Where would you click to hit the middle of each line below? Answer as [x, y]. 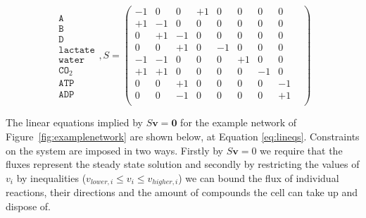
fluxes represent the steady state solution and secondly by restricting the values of [183, 164]
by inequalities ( [51, 177]
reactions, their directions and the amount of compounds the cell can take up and [182, 192]
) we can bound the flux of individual [259, 177]
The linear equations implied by [74, 122]
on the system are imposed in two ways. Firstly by [115, 150]
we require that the [301, 150]
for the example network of [239, 122]
